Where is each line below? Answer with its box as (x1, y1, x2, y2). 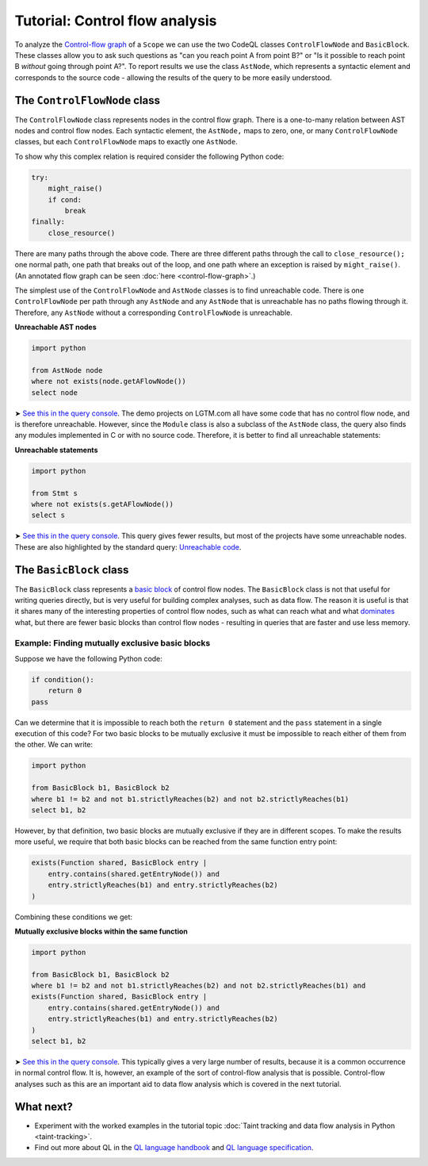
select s (31, 511, 66, 520)
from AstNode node (31, 366, 103, 374)
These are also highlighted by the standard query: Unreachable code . (14, 542, 242, 551)
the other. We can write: (14, 740, 94, 750)
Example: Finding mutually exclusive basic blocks (14, 637, 211, 648)
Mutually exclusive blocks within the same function (14, 926, 188, 936)
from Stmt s (31, 489, 78, 497)
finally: (31, 217, 66, 226)
